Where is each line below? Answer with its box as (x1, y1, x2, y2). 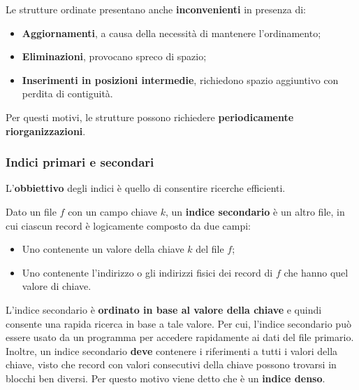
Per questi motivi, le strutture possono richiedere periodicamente (6, 109, 294, 124)
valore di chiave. (22, 279, 91, 293)
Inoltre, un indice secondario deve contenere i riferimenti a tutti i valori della (6, 343, 338, 358)
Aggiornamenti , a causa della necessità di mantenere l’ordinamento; (22, 25, 321, 40)
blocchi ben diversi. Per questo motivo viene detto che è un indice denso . (6, 370, 325, 385)
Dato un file (6, 204, 57, 218)
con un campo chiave (68, 204, 158, 218)
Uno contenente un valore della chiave (22, 242, 184, 256)
